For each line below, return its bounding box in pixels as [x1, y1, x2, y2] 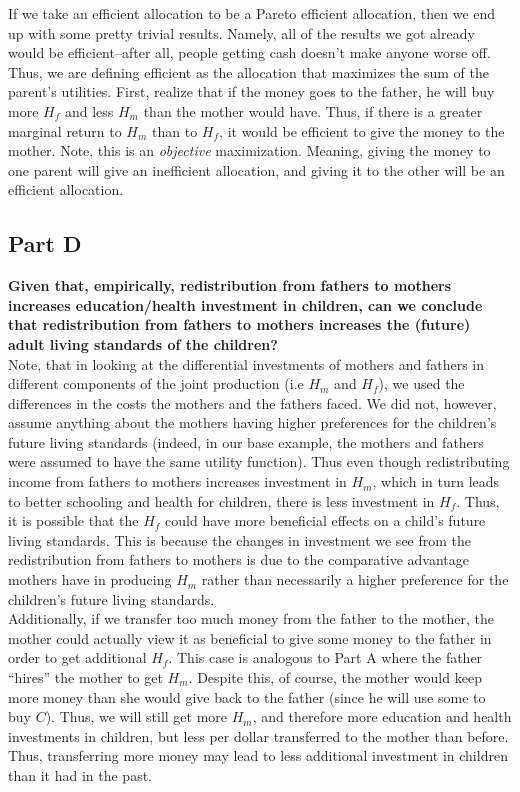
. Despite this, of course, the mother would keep [188, 667, 482, 688]
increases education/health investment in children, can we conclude [8, 294, 483, 315]
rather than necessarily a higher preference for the [201, 569, 509, 590]
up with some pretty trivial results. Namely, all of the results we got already [8, 22, 475, 43]
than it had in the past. [8, 764, 152, 785]
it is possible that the [8, 510, 139, 531]
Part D [8, 228, 82, 259]
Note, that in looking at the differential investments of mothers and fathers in [8, 353, 485, 374]
